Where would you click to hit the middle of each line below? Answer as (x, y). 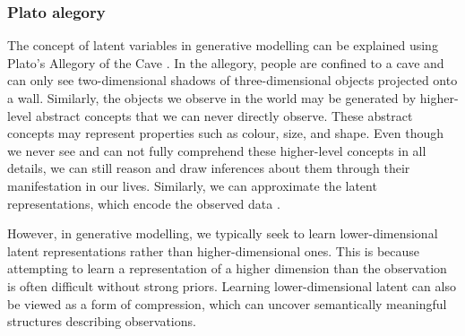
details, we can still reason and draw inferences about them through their (209, 168)
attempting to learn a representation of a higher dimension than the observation (227, 268)
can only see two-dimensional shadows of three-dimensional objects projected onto (232, 80)
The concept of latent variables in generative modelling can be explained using (223, 45)
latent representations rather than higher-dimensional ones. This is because (214, 250)
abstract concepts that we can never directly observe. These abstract (224, 115)
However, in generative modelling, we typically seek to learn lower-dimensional (223, 233)
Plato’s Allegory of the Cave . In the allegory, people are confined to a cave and (226, 62)
